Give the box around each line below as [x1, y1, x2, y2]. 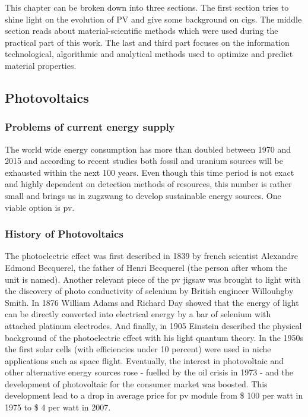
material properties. [5, 59, 77, 71]
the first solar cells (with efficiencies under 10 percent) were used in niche [5, 343, 271, 355]
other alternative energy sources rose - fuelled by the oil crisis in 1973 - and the [5, 366, 293, 378]
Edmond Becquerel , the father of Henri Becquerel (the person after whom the [5, 261, 287, 273]
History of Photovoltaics [5, 226, 123, 241]
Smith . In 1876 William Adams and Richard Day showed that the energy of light [5, 296, 299, 308]
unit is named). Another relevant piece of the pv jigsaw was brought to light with [5, 273, 301, 285]
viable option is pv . [5, 201, 75, 213]
